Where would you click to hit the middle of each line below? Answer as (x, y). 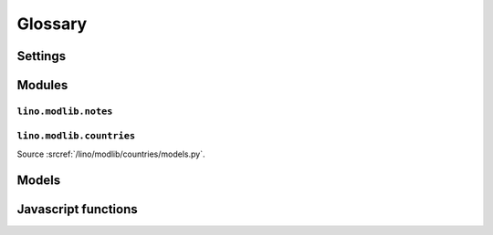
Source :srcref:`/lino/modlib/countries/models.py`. (111, 154)
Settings (42, 56)
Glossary (52, 24)
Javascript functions (77, 209)
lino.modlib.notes (65, 111)
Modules (42, 85)
